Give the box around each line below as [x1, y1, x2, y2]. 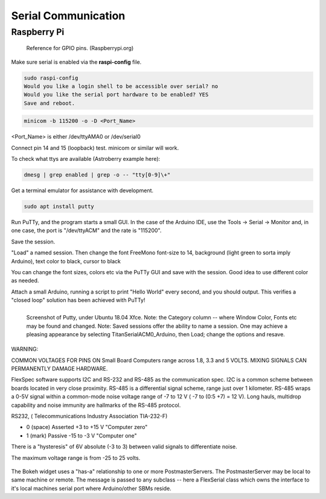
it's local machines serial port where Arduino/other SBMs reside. [11, 485, 171, 492]
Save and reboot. [24, 99, 75, 107]
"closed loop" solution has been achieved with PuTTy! [11, 297, 145, 304]
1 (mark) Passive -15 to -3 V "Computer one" [26, 432, 137, 439]
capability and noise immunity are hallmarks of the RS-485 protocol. [11, 401, 181, 409]
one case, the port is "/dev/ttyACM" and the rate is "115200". [11, 227, 162, 234]
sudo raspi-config [24, 74, 78, 81]
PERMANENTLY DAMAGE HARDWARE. [11, 365, 108, 372]
